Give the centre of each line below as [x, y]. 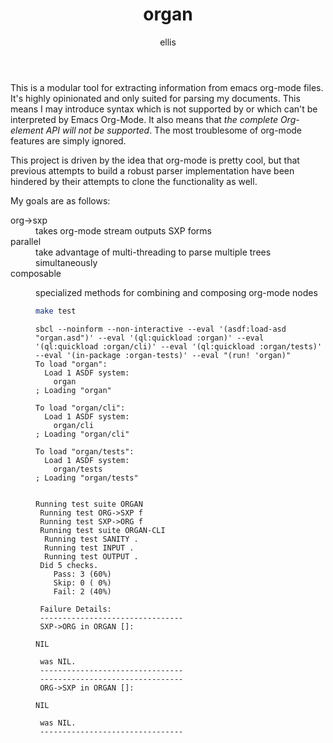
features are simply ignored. [68, 140]
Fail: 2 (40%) [82, 591]
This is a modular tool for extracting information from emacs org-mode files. [167, 87]
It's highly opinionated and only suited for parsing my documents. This [155, 98]
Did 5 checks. [69, 565]
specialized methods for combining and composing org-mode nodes [176, 292]
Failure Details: [75, 609]
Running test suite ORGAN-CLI [102, 530]
